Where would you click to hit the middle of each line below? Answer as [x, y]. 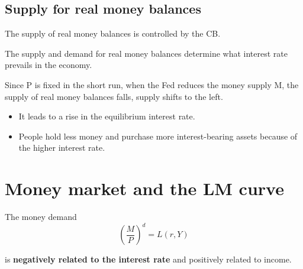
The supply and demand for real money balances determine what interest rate [146, 53]
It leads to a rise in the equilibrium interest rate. [107, 116]
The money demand [41, 217]
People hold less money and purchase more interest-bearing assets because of [158, 136]
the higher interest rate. [62, 148]
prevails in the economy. [49, 65]
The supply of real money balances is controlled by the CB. [113, 33]
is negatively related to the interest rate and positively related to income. [148, 259]
